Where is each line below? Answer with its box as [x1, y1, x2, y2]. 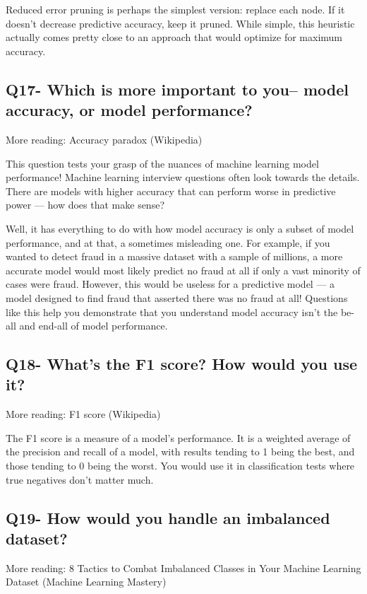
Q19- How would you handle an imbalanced [6, 506, 330, 528]
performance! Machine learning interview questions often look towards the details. [6, 170, 360, 185]
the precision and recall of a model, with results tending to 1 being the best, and [6, 444, 355, 459]
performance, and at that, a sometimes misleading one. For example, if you [6, 235, 330, 250]
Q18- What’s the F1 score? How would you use [6, 353, 358, 375]
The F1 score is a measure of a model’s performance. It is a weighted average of [6, 430, 351, 445]
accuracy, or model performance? [6, 99, 253, 121]
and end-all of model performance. [19, 318, 168, 333]
